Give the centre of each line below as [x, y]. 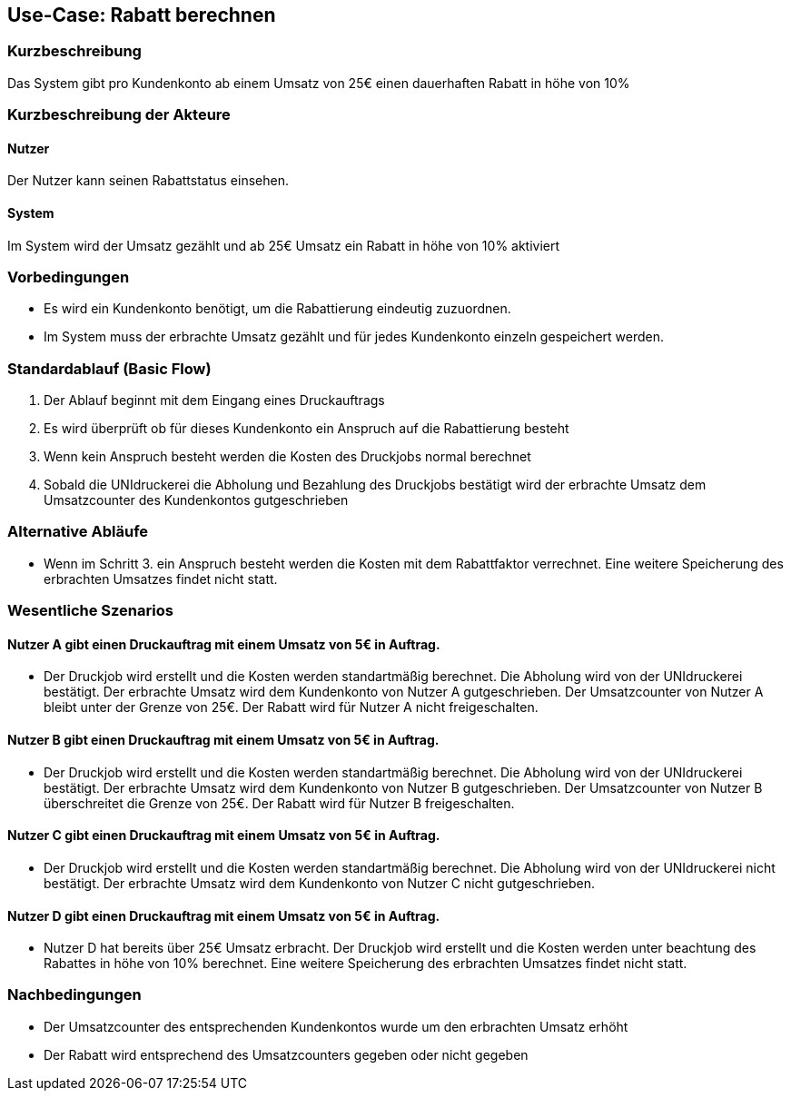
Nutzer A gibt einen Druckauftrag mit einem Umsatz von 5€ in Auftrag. [224, 644]
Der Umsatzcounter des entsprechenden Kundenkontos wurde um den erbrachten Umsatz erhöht [336, 1026]
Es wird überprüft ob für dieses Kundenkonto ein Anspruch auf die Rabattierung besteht [307, 429]
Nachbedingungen [74, 995]
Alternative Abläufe [78, 532]
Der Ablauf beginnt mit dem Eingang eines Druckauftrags [214, 401]
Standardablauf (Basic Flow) [109, 368]
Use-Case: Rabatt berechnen [142, 15]
